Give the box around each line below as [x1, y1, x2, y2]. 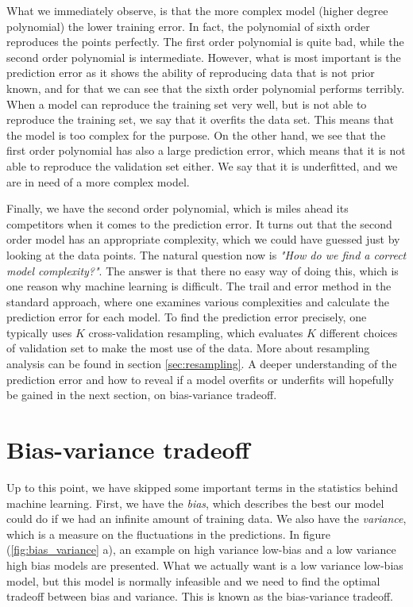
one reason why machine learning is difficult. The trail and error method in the [6, 278, 392, 294]
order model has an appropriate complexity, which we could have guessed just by [6, 231, 400, 248]
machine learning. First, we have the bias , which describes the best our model [6, 494, 384, 511]
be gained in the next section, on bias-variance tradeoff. [6, 386, 277, 403]
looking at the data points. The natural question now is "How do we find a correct [6, 246, 407, 263]
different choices [319, 324, 398, 340]
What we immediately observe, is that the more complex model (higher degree [6, 2, 388, 18]
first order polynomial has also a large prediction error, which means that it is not [6, 142, 406, 159]
